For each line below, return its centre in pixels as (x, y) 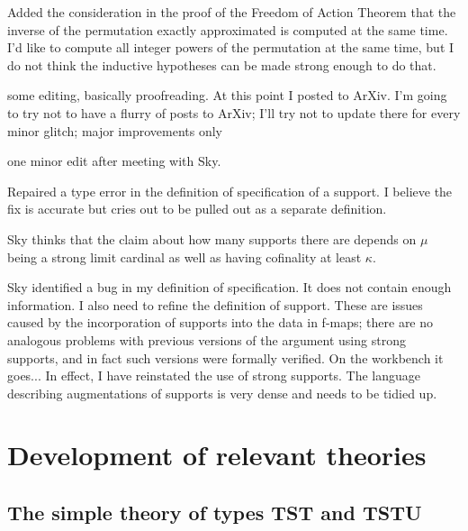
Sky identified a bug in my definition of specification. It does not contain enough (229, 287)
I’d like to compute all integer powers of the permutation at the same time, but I (231, 47)
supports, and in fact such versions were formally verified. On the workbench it (225, 357)
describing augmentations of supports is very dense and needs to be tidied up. (222, 393)
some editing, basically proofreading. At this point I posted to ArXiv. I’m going (227, 95)
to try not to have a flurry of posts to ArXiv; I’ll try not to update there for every (234, 112)
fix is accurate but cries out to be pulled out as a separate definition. (197, 209)
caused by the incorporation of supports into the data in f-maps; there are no (220, 322)
